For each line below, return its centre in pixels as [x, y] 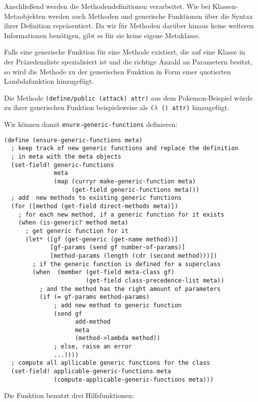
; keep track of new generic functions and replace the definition [125, 148]
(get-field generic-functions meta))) [135, 190]
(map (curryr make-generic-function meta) [125, 181]
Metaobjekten [25, 16]
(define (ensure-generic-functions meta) [73, 140]
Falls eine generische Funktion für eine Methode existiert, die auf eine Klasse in [125, 52]
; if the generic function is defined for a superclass [127, 264]
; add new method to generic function [118, 305]
